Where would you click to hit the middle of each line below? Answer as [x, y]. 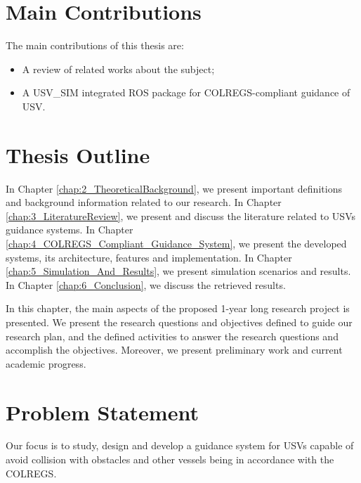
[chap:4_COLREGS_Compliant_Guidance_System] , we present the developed [176, 243]
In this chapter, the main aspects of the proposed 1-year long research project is [178, 308]
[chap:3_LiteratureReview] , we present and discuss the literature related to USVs [180, 215]
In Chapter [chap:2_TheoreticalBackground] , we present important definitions [174, 188]
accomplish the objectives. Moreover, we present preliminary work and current [174, 350]
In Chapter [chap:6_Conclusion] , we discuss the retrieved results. [146, 284]
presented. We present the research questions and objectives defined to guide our [179, 322]
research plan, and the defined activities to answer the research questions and [172, 336]
